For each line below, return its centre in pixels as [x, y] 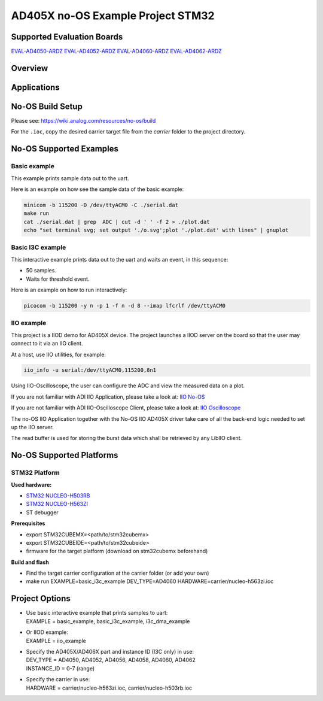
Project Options [41, 599]
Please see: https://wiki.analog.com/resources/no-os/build [83, 121]
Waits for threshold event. [58, 279]
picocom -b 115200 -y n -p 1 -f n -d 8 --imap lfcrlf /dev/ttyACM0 [125, 306]
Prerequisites [28, 523]
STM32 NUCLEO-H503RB [58, 495]
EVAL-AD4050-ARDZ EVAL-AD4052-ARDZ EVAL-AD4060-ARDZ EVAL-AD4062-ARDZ [117, 51]
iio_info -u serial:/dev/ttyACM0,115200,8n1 [90, 370]
